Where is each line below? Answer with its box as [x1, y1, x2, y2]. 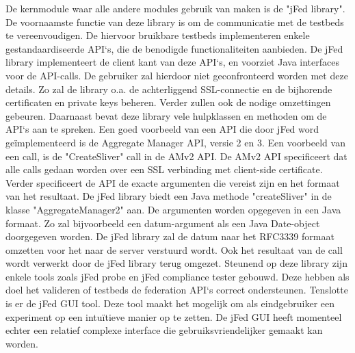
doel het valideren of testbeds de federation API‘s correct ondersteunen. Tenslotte [5, 283, 348, 297]
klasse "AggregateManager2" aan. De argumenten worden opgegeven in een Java [5, 202, 341, 216]
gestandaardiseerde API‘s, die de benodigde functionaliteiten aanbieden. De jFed [5, 41, 343, 55]
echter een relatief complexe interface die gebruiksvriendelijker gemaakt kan [5, 323, 323, 337]
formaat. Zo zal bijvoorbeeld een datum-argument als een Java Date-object [5, 215, 320, 230]
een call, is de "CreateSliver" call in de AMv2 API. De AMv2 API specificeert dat [5, 148, 347, 163]
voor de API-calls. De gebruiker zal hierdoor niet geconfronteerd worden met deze [5, 68, 348, 82]
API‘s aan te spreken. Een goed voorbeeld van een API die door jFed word [5, 122, 319, 136]
